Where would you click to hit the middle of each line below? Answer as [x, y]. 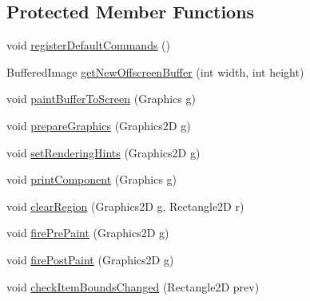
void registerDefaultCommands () [89, 45]
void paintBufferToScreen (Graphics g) [101, 99]
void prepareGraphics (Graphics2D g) [99, 125]
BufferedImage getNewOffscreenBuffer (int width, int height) [155, 71]
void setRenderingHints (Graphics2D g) [103, 152]
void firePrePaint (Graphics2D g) [88, 233]
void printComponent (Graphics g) [92, 179]
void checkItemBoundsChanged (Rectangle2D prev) [133, 286]
